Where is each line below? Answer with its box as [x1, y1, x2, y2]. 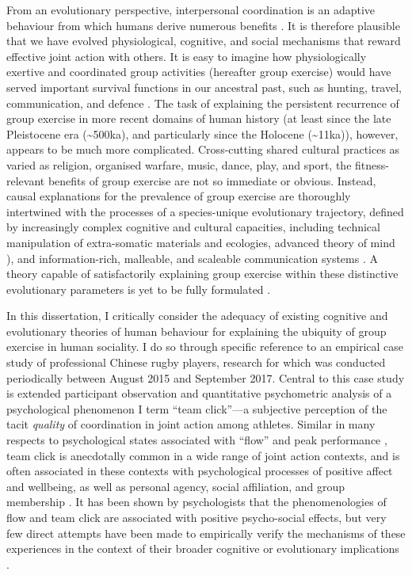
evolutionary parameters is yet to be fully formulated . [6, 280, 271, 297]
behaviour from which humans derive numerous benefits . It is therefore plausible [6, 17, 400, 33]
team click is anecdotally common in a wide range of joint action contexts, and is [6, 447, 400, 463]
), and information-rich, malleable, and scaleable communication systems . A [6, 249, 378, 266]
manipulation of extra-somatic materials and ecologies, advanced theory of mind [6, 234, 395, 250]
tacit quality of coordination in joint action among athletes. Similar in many [6, 416, 376, 432]
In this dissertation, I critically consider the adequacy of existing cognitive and [6, 307, 388, 324]
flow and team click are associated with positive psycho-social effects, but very [6, 509, 387, 525]
